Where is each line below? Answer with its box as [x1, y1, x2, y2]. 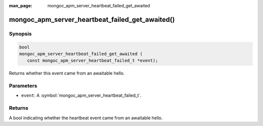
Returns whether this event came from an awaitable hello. [9, 71, 125, 76]
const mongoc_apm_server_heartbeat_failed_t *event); [27, 58, 158, 63]
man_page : [9, 3, 33, 8]
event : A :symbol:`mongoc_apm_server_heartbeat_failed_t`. [21, 92, 142, 98]
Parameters [9, 83, 38, 90]
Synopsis [9, 30, 32, 37]
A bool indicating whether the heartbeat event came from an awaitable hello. [9, 115, 163, 121]
